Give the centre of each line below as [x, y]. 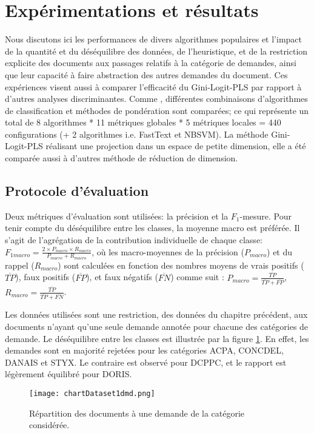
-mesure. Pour [266, 216]
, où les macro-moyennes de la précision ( [168, 251]
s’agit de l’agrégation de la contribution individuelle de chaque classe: [134, 240]
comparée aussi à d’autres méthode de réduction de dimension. [122, 158]
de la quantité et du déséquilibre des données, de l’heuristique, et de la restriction [156, 51]
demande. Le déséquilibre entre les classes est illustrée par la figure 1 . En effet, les [157, 338]
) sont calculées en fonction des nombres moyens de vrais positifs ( [181, 265]
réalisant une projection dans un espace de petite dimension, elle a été [176, 146]
